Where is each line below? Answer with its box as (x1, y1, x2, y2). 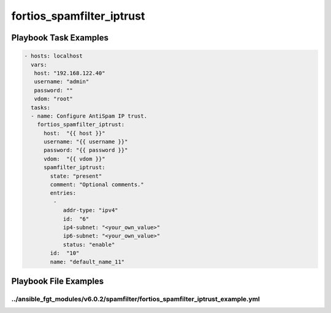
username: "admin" (34, 78, 89, 85)
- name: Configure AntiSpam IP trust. (31, 112, 147, 119)
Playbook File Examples (11, 276, 104, 286)
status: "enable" (63, 241, 115, 248)
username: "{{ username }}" (44, 138, 128, 145)
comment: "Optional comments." (50, 181, 144, 188)
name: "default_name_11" (50, 258, 125, 265)
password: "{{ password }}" (44, 147, 128, 154)
